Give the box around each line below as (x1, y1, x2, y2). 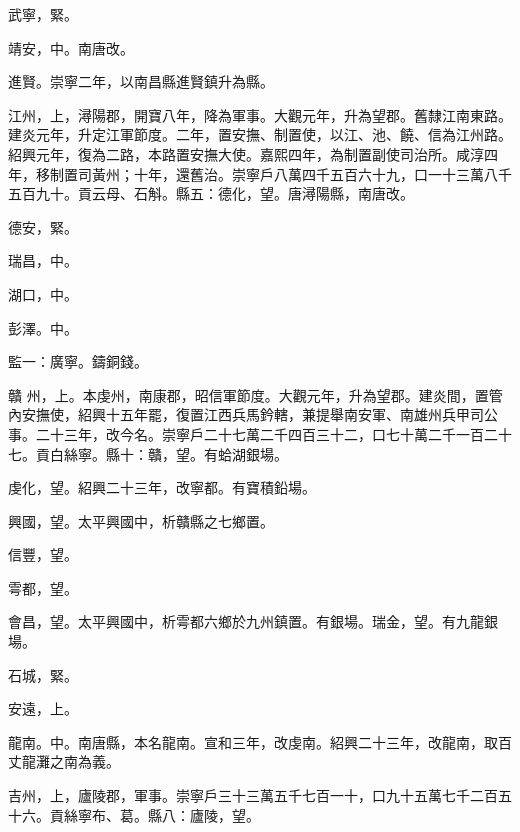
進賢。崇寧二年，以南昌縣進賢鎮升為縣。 (8, 71, 274, 92)
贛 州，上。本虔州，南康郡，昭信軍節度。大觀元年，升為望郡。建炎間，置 (8, 384, 489, 405)
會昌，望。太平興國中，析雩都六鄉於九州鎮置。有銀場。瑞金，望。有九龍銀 (8, 611, 498, 632)
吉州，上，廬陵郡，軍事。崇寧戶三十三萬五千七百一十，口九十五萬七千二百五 (8, 785, 512, 806)
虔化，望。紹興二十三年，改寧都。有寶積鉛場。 (8, 477, 316, 498)
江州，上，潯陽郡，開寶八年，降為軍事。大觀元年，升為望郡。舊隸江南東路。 (8, 104, 512, 125)
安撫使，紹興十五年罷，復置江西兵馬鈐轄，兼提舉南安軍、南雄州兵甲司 (21, 404, 484, 425)
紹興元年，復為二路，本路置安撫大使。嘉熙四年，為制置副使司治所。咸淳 (8, 143, 484, 164)
